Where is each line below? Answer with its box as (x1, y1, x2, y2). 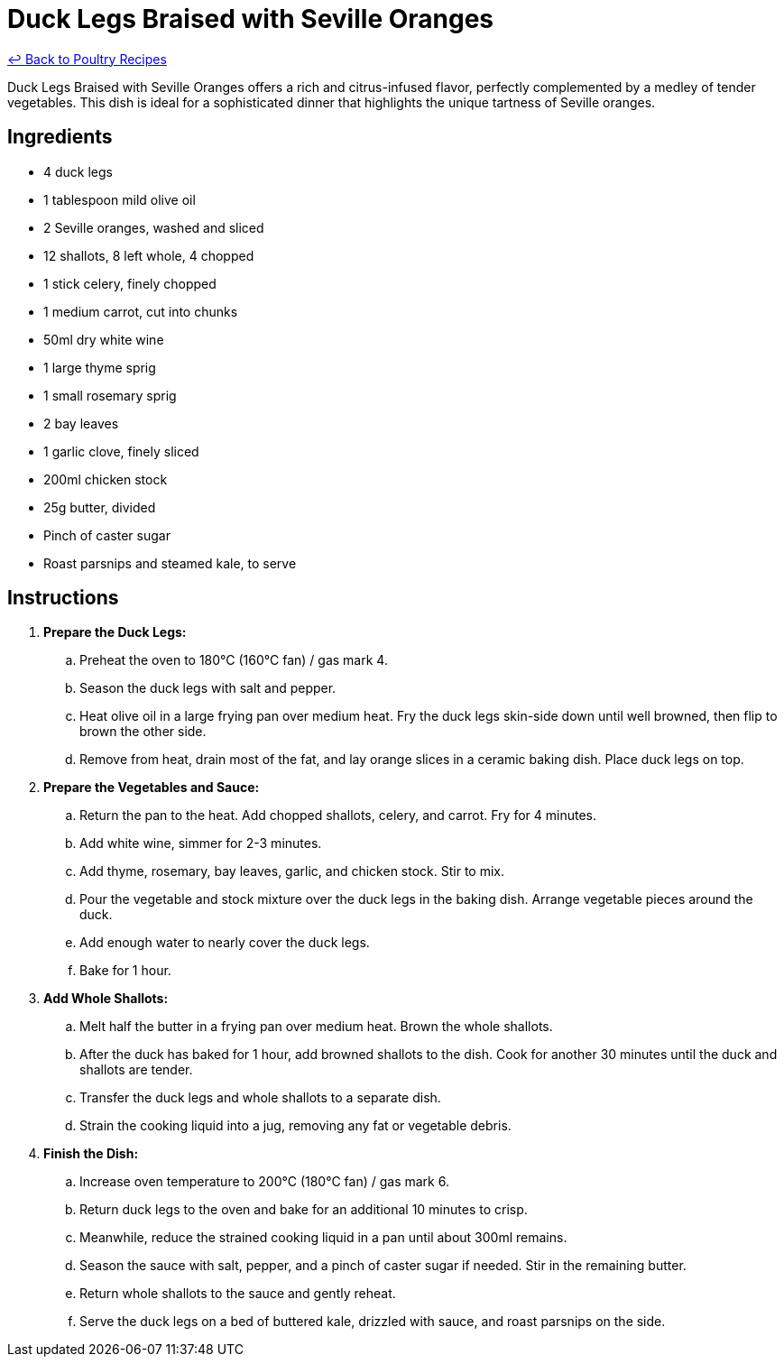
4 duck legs (43, 163, 113, 180)
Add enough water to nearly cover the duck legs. (79, 935, 370, 951)
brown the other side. (79, 723, 207, 740)
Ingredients (7, 125, 113, 149)
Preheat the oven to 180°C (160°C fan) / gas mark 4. (79, 652, 388, 668)
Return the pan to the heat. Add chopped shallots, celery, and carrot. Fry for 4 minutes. (79, 807, 596, 824)
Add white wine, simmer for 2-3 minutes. (79, 835, 322, 852)
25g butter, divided (43, 499, 156, 515)
